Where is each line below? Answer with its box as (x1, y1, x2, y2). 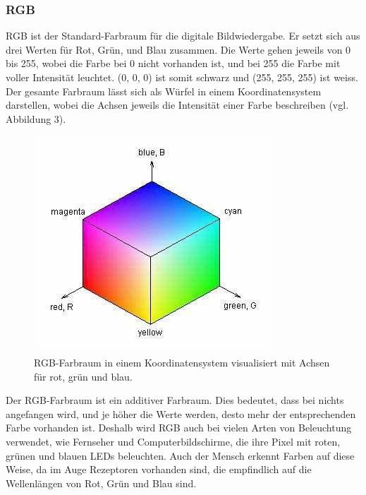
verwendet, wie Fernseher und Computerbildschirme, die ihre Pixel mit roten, (6, 434, 341, 448)
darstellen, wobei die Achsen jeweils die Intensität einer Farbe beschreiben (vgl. (6, 97, 349, 112)
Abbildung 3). (6, 111, 66, 126)
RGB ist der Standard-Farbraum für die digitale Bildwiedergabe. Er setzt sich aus (6, 28, 360, 43)
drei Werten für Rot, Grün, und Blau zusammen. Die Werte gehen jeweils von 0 (6, 42, 351, 56)
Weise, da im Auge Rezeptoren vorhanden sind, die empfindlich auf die (6, 462, 312, 477)
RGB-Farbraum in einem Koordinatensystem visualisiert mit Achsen (34, 354, 330, 369)
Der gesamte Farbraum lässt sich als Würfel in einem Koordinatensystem (6, 83, 322, 98)
